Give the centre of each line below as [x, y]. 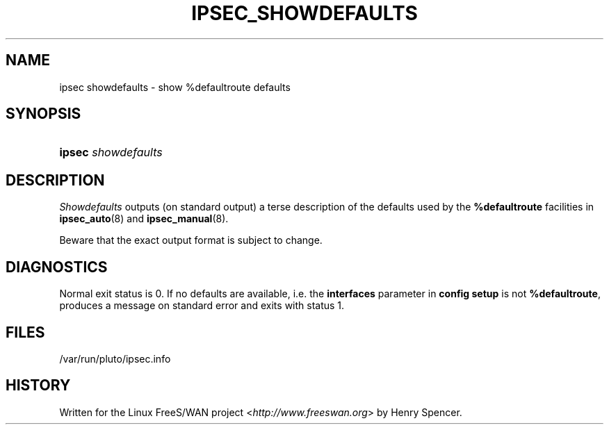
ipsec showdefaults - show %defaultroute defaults [175, 87]
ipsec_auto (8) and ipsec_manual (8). [144, 219]
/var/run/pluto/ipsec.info [115, 358]
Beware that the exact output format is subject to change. [191, 240]
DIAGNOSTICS [57, 267]
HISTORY [38, 386]
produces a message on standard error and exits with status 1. [202, 306]
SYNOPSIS [43, 114]
